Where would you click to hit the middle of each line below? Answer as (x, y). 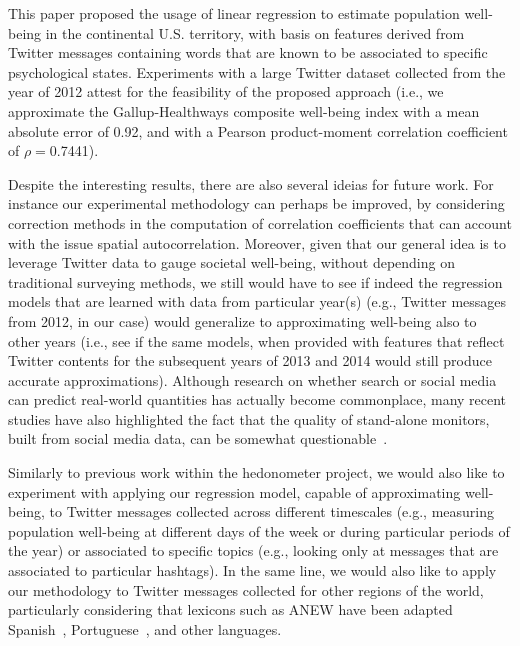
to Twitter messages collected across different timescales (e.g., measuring (272, 511)
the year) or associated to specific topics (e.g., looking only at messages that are (253, 550)
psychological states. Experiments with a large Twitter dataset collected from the (257, 71)
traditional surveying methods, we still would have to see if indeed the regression (255, 281)
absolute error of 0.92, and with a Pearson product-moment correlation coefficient (258, 130)
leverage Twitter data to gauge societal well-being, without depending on (231, 262)
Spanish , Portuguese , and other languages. (145, 628)
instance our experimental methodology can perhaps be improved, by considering (256, 203)
